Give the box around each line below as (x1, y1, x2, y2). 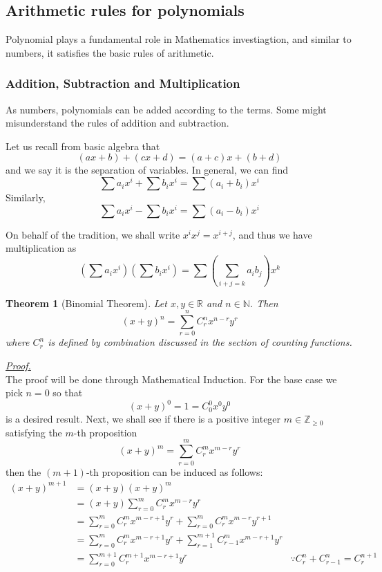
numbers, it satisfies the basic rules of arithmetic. (6, 45, 214, 59)
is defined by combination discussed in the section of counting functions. (48, 335, 352, 349)
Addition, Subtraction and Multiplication (6, 75, 240, 92)
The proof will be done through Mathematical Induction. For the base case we (6, 371, 337, 386)
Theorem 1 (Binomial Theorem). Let (6, 295, 167, 310)
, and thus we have (232, 227, 312, 241)
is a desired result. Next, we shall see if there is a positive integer (6, 412, 281, 426)
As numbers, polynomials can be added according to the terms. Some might (6, 102, 327, 116)
